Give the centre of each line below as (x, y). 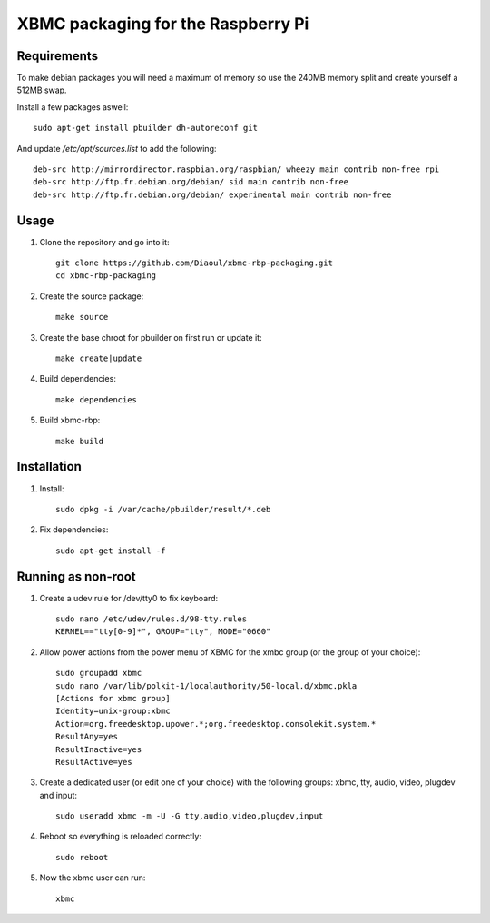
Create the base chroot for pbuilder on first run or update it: (151, 337)
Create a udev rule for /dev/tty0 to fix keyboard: (129, 598)
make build (80, 441)
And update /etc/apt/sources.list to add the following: (117, 148)
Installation (49, 466)
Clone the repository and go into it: (104, 242)
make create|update (99, 358)
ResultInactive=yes (99, 749)
